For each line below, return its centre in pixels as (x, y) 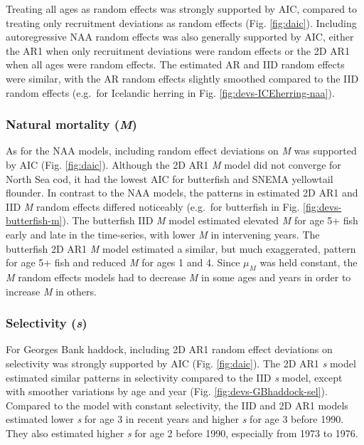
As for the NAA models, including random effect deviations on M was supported (181, 151)
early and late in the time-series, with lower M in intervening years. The (163, 234)
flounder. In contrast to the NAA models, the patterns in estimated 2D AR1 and (182, 193)
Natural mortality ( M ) (71, 124)
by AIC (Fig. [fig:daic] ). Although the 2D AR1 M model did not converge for (173, 164)
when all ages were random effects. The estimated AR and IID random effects (175, 64)
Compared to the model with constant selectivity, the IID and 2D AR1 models (177, 405)
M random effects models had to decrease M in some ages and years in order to (178, 277)
